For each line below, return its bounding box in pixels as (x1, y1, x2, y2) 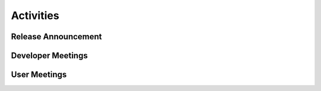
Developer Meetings (11, 51, 88, 61)
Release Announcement (11, 32, 102, 42)
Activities (11, 9, 59, 22)
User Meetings (11, 70, 67, 80)
